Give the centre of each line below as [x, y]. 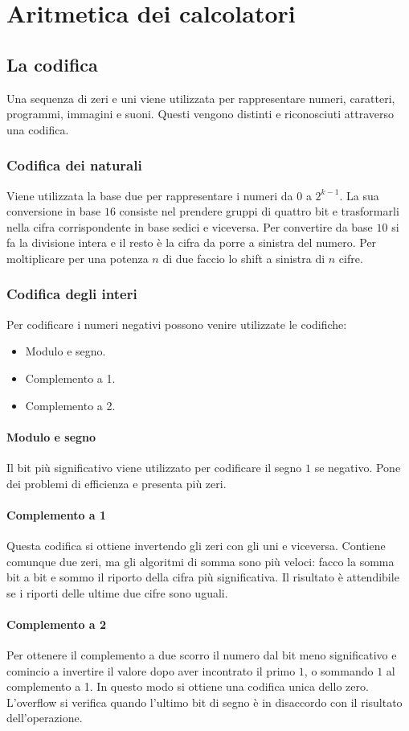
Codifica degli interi [72, 294]
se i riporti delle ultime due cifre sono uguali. [117, 592]
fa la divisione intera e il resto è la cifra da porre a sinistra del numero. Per [192, 242]
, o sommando [339, 670]
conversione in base [54, 211]
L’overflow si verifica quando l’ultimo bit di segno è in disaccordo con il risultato [204, 702]
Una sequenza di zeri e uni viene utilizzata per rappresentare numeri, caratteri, [201, 98]
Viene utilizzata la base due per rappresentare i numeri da [150, 195]
